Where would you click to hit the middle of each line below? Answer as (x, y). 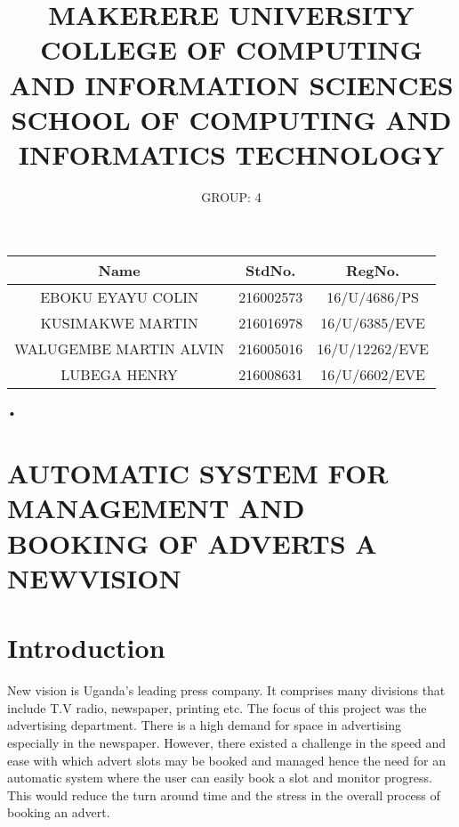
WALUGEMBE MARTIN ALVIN (120, 349)
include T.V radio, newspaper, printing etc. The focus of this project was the (217, 707)
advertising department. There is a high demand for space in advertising (205, 725)
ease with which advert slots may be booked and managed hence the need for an (226, 760)
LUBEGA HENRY (119, 375)
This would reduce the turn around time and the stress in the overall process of (224, 795)
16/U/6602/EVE (373, 375)
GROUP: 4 (231, 196)
